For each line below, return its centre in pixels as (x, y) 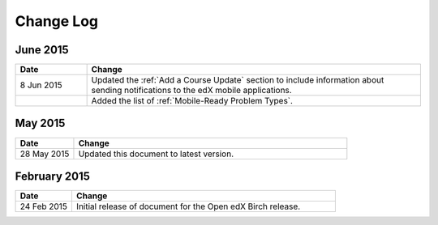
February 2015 (53, 176)
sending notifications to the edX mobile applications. (191, 91)
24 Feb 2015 (44, 206)
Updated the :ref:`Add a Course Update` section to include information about (238, 80)
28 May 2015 (45, 154)
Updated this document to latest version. (156, 154)
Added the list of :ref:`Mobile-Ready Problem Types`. (192, 101)
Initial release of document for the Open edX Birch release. (188, 206)
